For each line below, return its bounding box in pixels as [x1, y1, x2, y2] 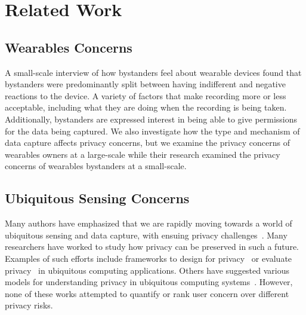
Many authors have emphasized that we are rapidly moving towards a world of [5, 217, 292, 230]
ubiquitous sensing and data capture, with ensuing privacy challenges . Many [5, 228, 288, 241]
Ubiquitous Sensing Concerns [5, 189, 190, 207]
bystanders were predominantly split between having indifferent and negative [5, 78, 286, 90]
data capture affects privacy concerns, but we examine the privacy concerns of [5, 136, 290, 149]
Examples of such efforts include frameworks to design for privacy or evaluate [5, 252, 292, 264]
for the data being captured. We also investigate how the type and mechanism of [5, 124, 300, 137]
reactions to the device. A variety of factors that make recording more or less [5, 89, 286, 102]
